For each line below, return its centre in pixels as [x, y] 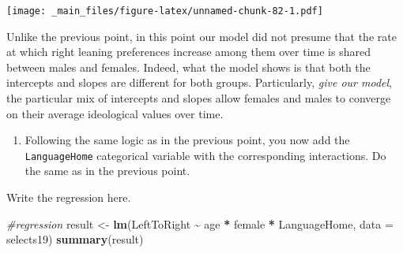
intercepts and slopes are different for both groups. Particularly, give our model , [199, 82]
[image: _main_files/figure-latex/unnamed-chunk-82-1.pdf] [165, 11]
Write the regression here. [69, 197]
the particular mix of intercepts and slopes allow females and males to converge [199, 98]
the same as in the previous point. [107, 171]
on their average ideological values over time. [115, 113]
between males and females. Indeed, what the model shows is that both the [188, 67]
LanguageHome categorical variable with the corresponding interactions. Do [205, 155]
